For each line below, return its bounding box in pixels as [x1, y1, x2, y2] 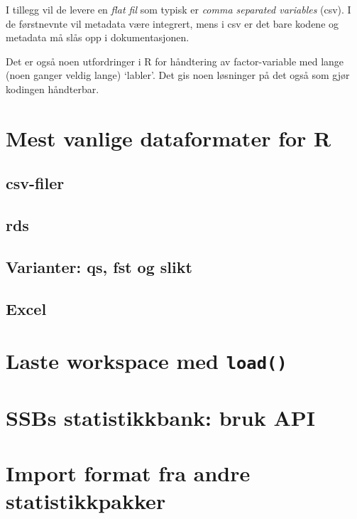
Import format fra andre [6, 459, 251, 488]
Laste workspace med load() [6, 346, 287, 375]
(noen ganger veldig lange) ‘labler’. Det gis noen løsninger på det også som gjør [6, 68, 350, 82]
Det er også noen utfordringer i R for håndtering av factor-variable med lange [6, 53, 344, 68]
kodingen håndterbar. [6, 81, 99, 96]
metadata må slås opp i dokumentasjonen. [6, 30, 190, 45]
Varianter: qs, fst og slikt [6, 255, 192, 277]
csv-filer [6, 172, 65, 194]
